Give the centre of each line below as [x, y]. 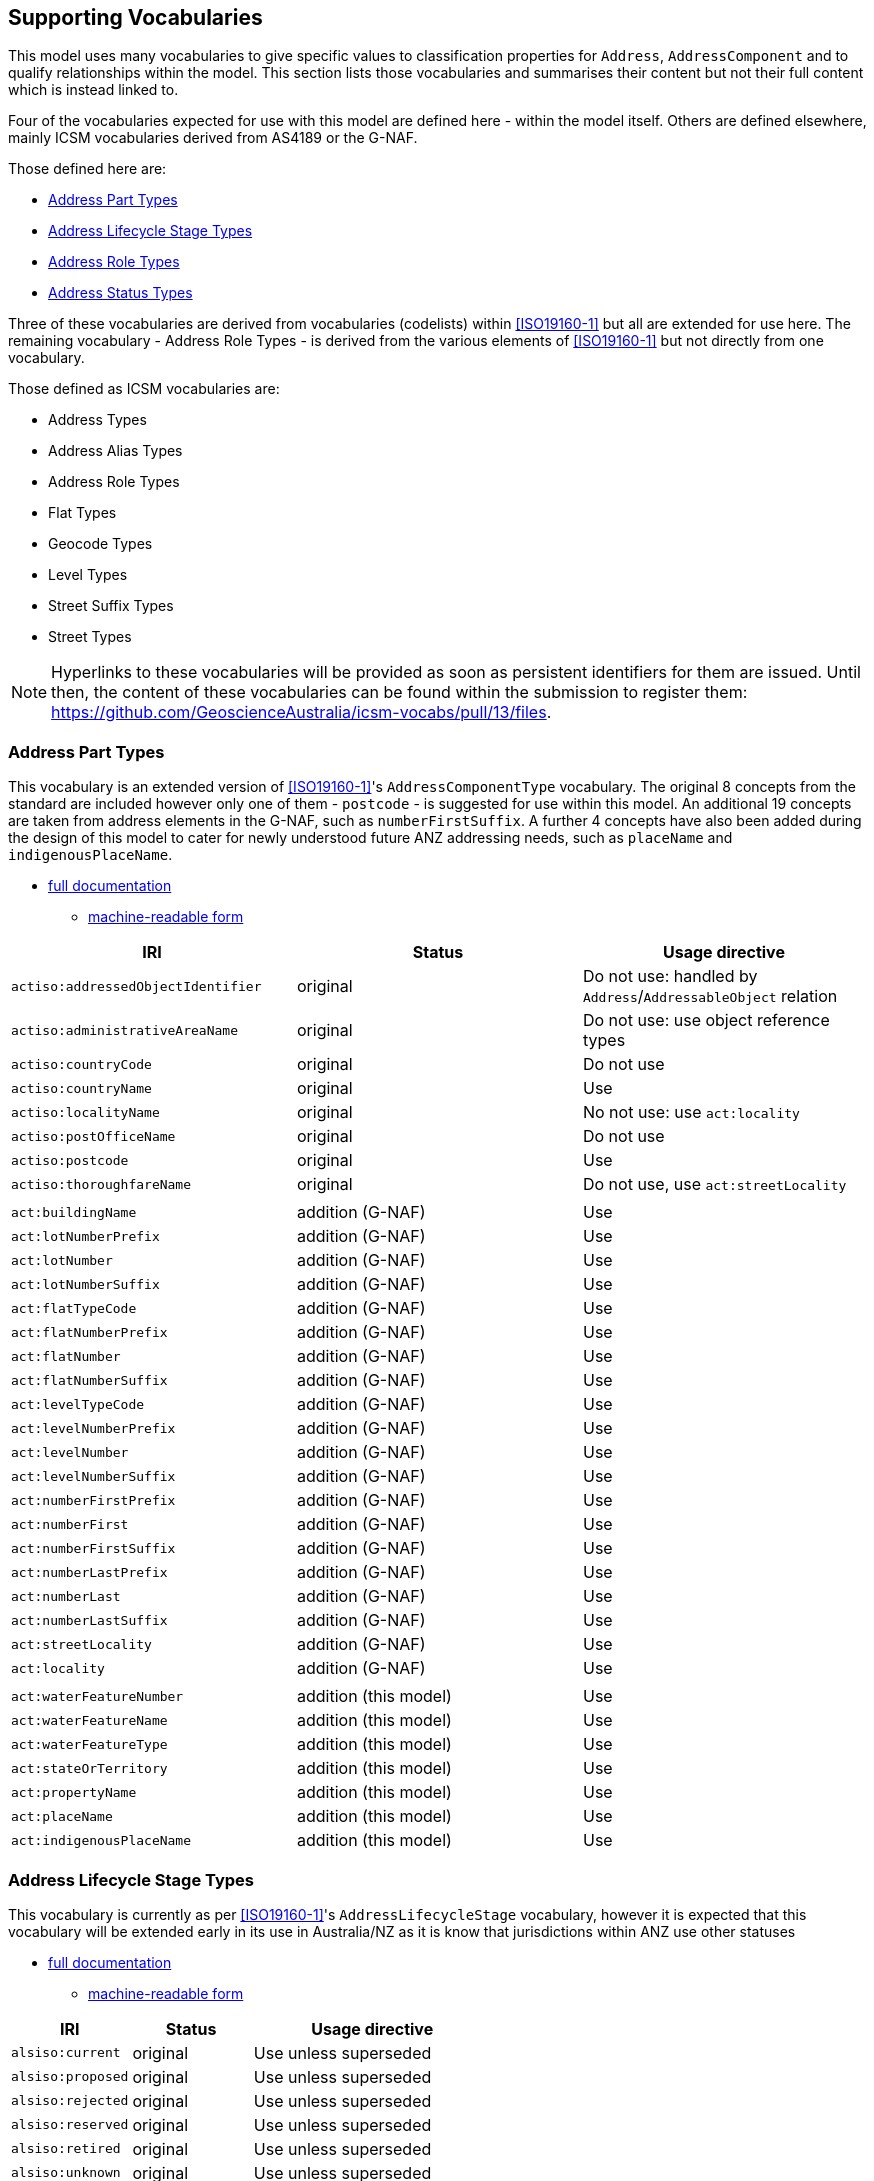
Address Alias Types [115, 451]
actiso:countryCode [81, 1064]
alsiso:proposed [70, 2077]
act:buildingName [74, 1212]
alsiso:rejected [70, 2101]
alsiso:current [66, 2053]
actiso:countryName [81, 1088]
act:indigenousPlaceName [101, 1840]
